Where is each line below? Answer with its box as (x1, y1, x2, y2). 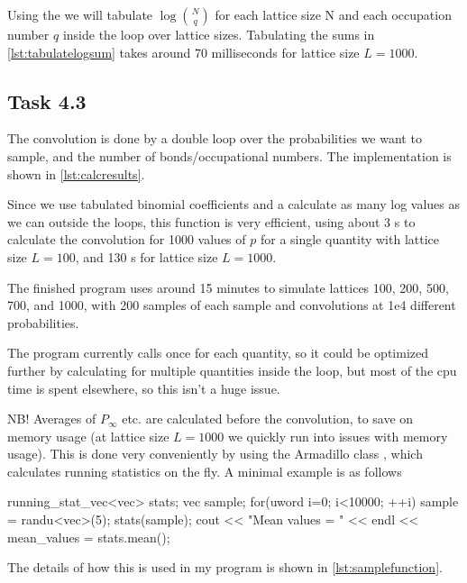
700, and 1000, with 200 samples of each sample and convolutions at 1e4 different (7, 296, 456, 314)
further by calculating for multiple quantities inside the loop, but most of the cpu (7, 360, 457, 379)
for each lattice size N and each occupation (215, 5, 452, 23)
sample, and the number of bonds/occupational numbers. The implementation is (7, 146, 452, 165)
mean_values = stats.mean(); (7, 527, 170, 546)
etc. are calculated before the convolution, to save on (122, 409, 414, 428)
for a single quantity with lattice (260, 230, 440, 249)
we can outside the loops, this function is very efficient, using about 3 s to (7, 212, 416, 231)
